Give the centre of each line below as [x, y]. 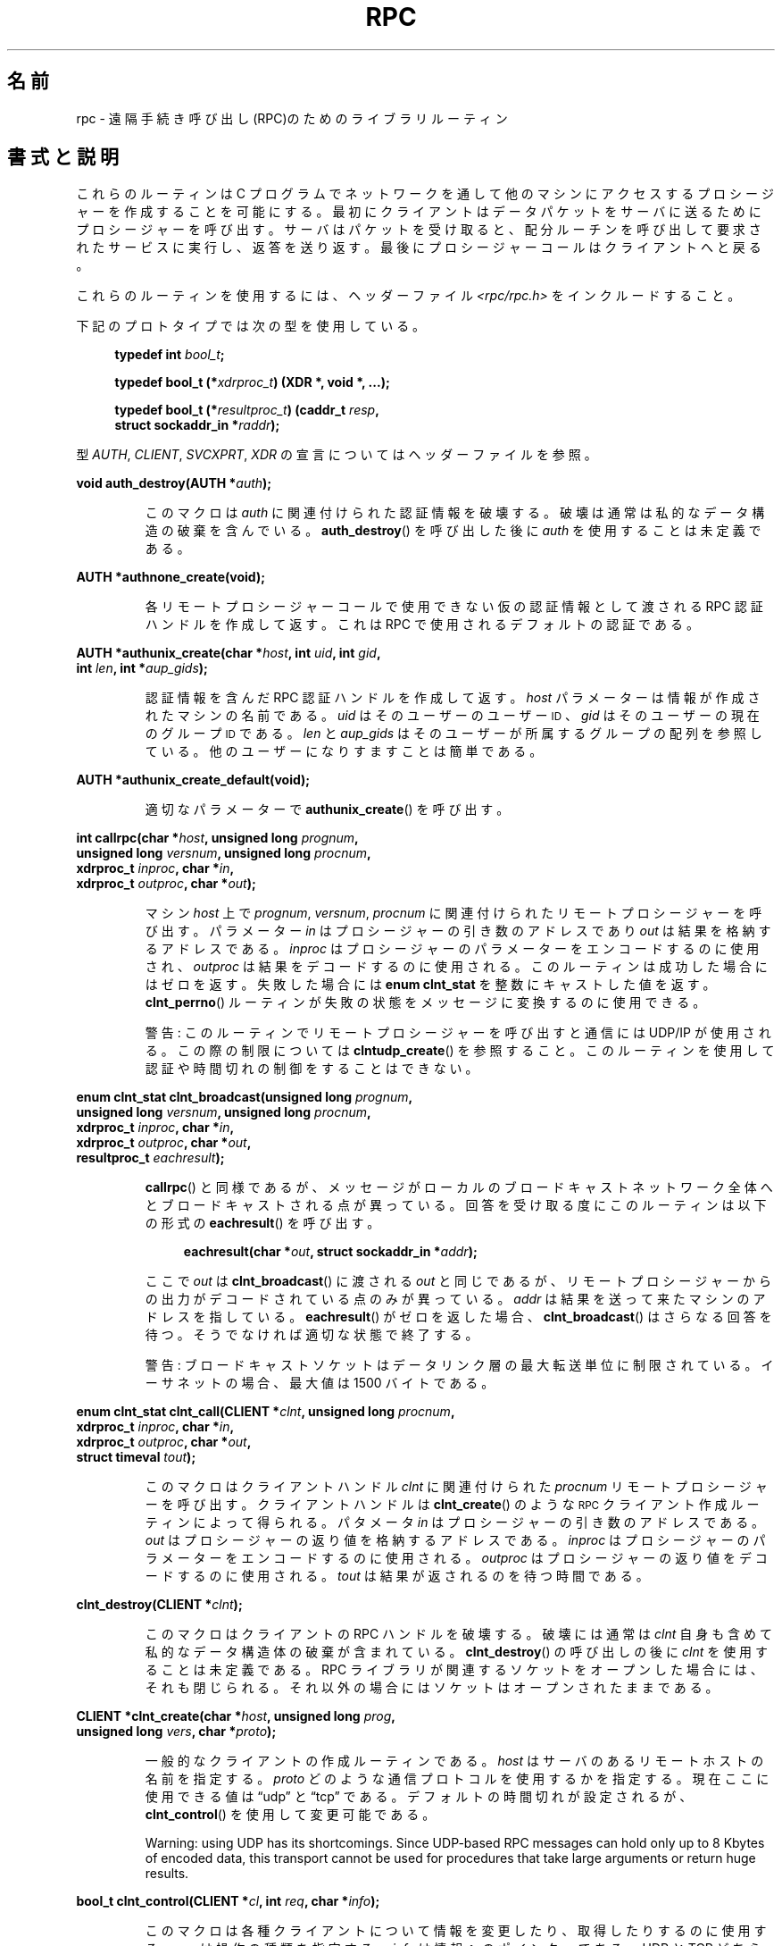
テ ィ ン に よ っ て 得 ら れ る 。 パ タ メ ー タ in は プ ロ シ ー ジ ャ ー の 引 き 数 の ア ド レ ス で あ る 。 [455, 1522]
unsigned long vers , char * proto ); [176, 1732]
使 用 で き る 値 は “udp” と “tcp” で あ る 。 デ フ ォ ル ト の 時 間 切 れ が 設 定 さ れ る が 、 [419, 1797]
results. [167, 1874]
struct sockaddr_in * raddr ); [197, 425]
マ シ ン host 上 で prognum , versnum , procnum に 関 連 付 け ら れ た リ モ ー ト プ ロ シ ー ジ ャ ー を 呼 [453, 913]
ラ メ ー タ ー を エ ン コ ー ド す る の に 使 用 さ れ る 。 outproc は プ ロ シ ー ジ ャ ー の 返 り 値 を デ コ [456, 1558]
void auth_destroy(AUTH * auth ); [174, 483]
